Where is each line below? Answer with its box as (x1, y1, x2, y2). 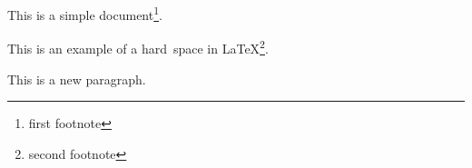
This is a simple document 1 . (7, 3, 162, 24)
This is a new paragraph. (7, 69, 146, 88)
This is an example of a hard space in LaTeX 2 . (7, 36, 269, 57)
